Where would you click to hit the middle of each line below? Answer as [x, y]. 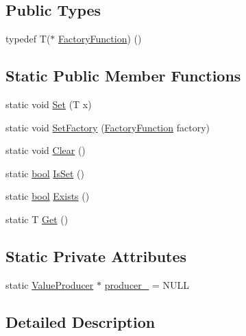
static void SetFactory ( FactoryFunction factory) [108, 127]
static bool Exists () [48, 196]
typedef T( [28, 39]
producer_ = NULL [147, 284]
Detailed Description [81, 321]
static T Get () [37, 219]
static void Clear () [46, 150]
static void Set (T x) [49, 104]
